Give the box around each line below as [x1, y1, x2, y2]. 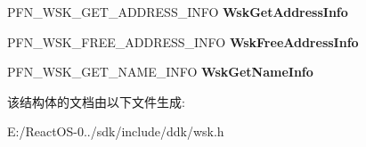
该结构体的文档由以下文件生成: [7, 92, 185, 110]
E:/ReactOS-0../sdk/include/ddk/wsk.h [7, 122, 224, 141]
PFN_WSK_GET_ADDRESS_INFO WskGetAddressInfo [7, 3, 348, 20]
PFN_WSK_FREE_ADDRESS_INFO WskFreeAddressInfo [7, 32, 359, 51]
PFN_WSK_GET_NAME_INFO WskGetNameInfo [7, 62, 313, 81]
